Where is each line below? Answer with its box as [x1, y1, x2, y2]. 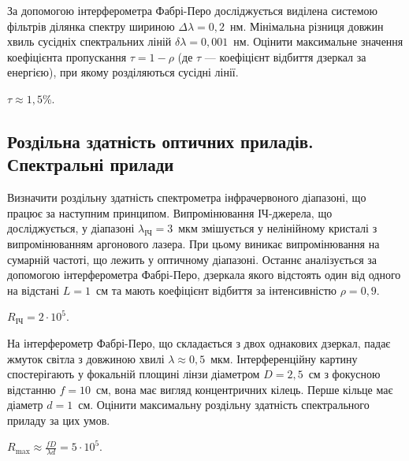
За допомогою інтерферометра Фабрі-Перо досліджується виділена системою [7, 2, 377, 18]
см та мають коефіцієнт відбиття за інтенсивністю [95, 281, 337, 298]
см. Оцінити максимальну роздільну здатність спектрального [78, 396, 370, 413]
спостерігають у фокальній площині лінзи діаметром [7, 366, 260, 382]
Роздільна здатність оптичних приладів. [7, 128, 314, 153]
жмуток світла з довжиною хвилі [7, 350, 165, 366]
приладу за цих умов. [7, 411, 110, 428]
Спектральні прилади [7, 152, 174, 177]
